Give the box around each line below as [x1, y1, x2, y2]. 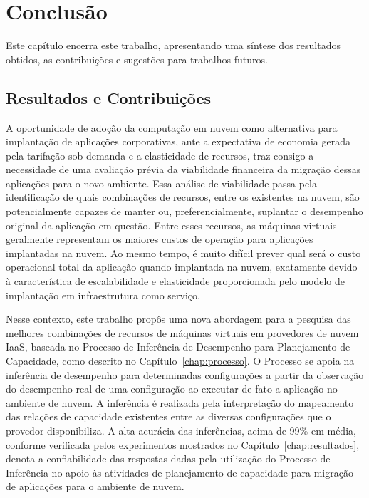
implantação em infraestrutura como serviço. [6, 287, 200, 302]
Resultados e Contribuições [6, 86, 212, 108]
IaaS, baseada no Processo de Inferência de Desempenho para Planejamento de [6, 339, 350, 354]
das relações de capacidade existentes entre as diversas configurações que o [6, 409, 331, 424]
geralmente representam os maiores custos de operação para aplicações [6, 232, 313, 247]
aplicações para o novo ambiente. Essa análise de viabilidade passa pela [6, 175, 318, 190]
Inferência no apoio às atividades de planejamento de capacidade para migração [6, 465, 353, 479]
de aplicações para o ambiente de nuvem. [6, 479, 184, 494]
